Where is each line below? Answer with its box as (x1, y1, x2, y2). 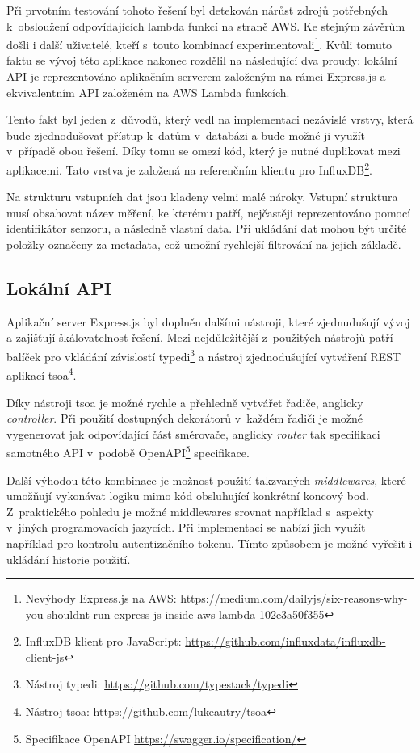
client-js (25, 648, 65, 665)
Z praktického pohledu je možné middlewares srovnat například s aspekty (6, 503, 374, 520)
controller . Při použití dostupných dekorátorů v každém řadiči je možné (6, 410, 363, 427)
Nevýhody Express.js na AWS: (25, 590, 177, 607)
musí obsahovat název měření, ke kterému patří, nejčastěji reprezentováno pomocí (6, 204, 411, 221)
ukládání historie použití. (6, 550, 131, 567)
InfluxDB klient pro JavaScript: (25, 633, 182, 650)
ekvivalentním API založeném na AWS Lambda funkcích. (6, 83, 290, 100)
